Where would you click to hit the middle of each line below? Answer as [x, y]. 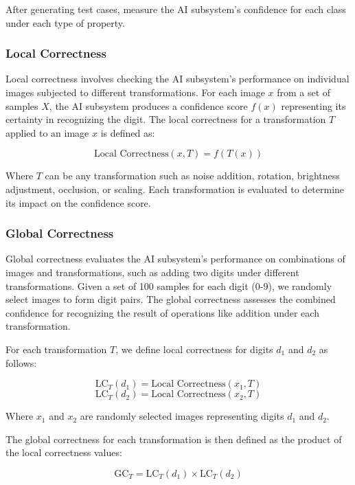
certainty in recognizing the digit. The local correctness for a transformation [166, 119]
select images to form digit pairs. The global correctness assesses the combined [171, 299]
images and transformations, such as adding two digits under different [152, 272]
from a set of [304, 92]
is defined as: [128, 132]
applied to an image [47, 132]
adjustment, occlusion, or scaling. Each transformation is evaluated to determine [175, 189]
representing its [313, 105]
